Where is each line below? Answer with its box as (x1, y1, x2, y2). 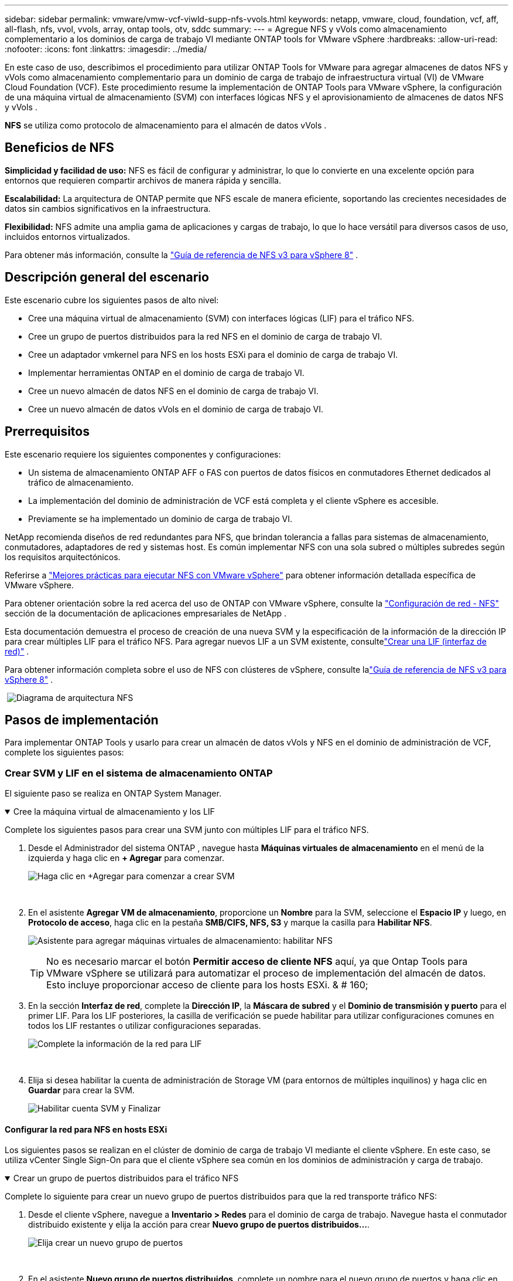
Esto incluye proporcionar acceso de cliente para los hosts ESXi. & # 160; (46, 979, 368, 991)
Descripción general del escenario (5, 270, 209, 285)
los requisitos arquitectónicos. (5, 551, 121, 562)
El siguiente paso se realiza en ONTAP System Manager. (5, 788, 221, 799)
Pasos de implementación (5, 712, 159, 727)
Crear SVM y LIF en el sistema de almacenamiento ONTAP (5, 767, 273, 779)
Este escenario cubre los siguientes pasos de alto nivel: (5, 294, 219, 305)
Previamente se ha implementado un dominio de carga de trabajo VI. (28, 513, 293, 524)
